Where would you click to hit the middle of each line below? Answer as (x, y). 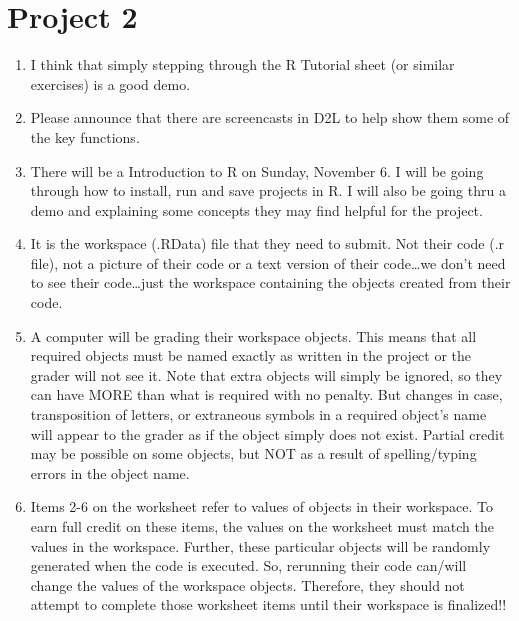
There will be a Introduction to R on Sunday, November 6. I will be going (257, 170)
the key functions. (85, 136)
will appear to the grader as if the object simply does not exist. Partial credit (267, 433)
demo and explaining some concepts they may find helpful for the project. (256, 209)
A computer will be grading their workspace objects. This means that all (253, 335)
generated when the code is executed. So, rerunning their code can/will (248, 565)
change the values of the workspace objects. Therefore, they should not (247, 584)
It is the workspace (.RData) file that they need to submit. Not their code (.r (267, 243)
